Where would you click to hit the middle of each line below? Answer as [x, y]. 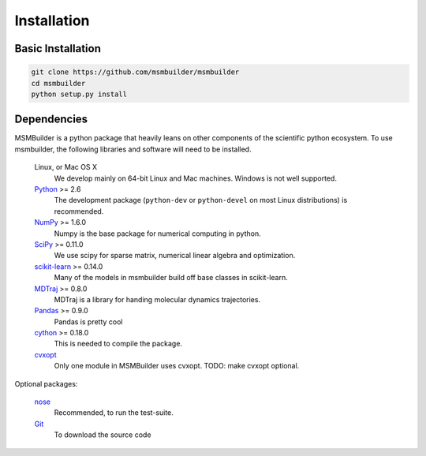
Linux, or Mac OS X [66, 167]
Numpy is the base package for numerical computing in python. [158, 234]
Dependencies [51, 120]
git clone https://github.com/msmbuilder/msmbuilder [135, 72]
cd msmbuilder [58, 83]
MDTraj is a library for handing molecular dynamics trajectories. [157, 299]
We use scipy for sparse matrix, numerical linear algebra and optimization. [175, 256]
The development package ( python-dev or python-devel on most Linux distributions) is [201, 200]
